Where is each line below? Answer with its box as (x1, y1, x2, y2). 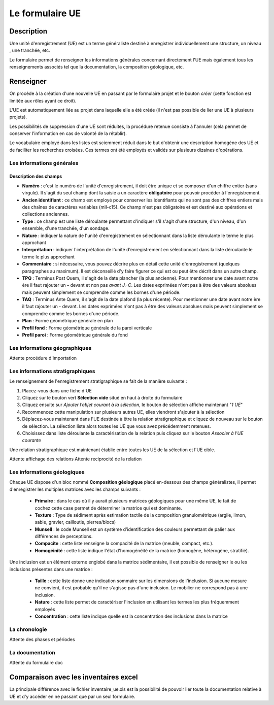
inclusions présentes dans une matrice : (9, 566, 93, 572)
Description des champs (9, 173, 62, 180)
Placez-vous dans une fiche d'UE (22, 387, 92, 393)
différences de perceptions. (35, 533, 93, 540)
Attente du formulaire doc (9, 660, 63, 666)
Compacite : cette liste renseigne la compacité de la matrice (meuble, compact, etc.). (35, 541, 214, 547)
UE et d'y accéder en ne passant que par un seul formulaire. (9, 693, 135, 699)
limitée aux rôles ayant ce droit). (9, 97, 77, 104)
